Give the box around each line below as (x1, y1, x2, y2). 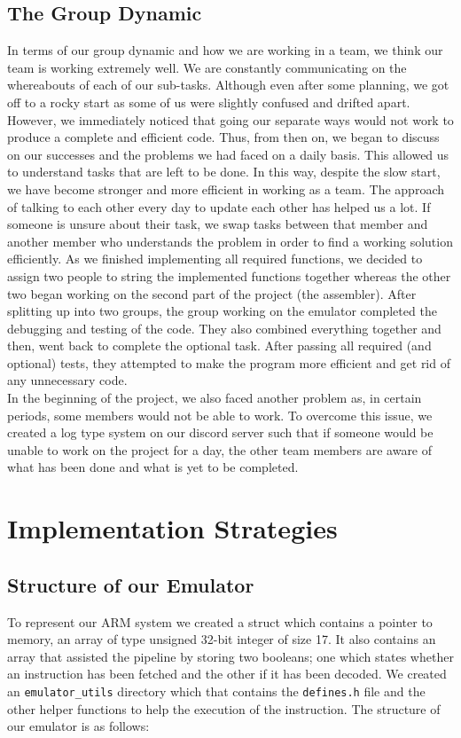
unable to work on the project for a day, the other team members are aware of (7, 440, 433, 459)
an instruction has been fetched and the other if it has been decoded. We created (7, 664, 447, 683)
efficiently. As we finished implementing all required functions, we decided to (7, 249, 423, 268)
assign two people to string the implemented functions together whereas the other (7, 266, 451, 285)
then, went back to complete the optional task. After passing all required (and (7, 336, 432, 355)
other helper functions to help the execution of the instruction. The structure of (7, 699, 441, 718)
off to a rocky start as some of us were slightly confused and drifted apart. (7, 92, 410, 111)
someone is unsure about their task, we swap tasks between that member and (7, 215, 428, 233)
